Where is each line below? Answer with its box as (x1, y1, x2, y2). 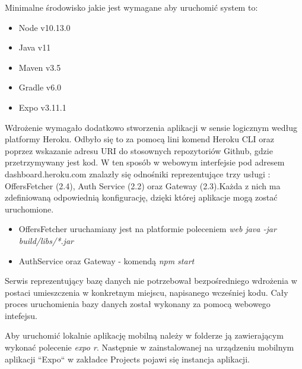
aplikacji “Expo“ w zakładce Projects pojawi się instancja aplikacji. (5, 352, 250, 365)
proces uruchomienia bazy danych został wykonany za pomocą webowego (5, 298, 271, 310)
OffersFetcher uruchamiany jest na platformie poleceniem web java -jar (18, 223, 276, 235)
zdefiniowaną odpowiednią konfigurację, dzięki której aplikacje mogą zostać (5, 191, 278, 204)
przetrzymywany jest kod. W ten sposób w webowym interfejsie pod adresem (5, 156, 285, 168)
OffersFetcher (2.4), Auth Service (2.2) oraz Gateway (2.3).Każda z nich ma (5, 179, 281, 192)
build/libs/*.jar (18, 234, 74, 246)
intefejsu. (5, 309, 37, 321)
